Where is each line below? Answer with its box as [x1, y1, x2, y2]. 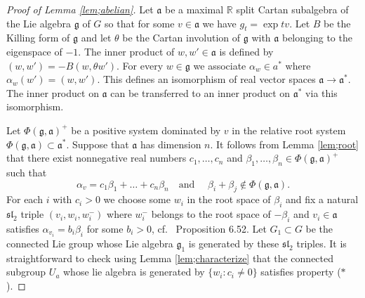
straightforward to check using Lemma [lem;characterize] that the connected [6, 250, 334, 265]
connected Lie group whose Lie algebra [6, 236, 173, 251]
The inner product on [6, 85, 99, 100]
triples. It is [296, 236, 347, 251]
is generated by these [188, 236, 279, 251]
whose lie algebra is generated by [63, 264, 205, 279]
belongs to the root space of [151, 207, 271, 221]
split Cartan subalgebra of [236, 2, 349, 16]
